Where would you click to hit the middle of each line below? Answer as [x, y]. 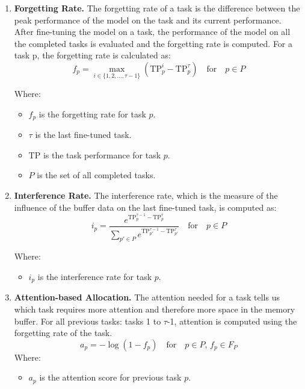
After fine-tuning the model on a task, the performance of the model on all [152, 32]
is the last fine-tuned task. [83, 135]
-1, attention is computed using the [232, 321]
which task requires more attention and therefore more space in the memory [155, 309]
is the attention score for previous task [110, 377]
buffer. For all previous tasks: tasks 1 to [88, 321]
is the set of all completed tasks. [96, 175]
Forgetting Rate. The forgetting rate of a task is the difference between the [157, 8]
